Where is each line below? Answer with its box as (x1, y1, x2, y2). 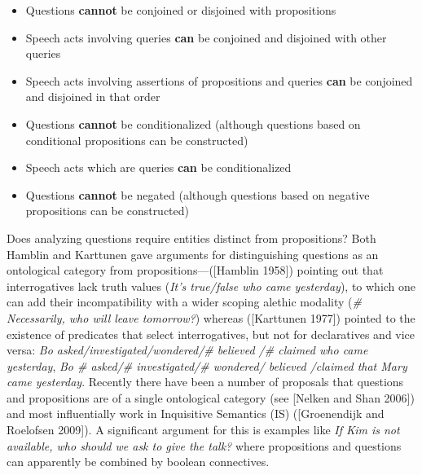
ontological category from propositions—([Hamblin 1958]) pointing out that (7, 262, 384, 279)
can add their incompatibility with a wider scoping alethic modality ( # (7, 293, 362, 310)
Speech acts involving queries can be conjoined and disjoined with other (25, 29, 387, 46)
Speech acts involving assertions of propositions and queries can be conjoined (25, 72, 413, 89)
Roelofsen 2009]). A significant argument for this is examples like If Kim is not (7, 421, 400, 438)
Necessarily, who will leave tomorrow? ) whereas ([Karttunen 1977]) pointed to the (7, 309, 415, 326)
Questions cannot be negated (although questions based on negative (25, 186, 370, 203)
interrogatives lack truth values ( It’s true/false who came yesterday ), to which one (7, 277, 416, 294)
